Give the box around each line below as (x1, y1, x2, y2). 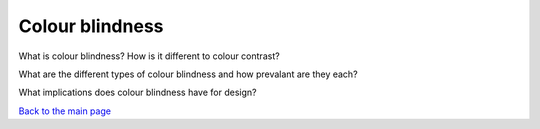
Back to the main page (18, 105, 112, 117)
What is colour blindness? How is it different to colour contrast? (18, 50, 280, 62)
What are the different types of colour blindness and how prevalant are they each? (18, 68, 359, 80)
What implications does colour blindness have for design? (18, 86, 257, 99)
